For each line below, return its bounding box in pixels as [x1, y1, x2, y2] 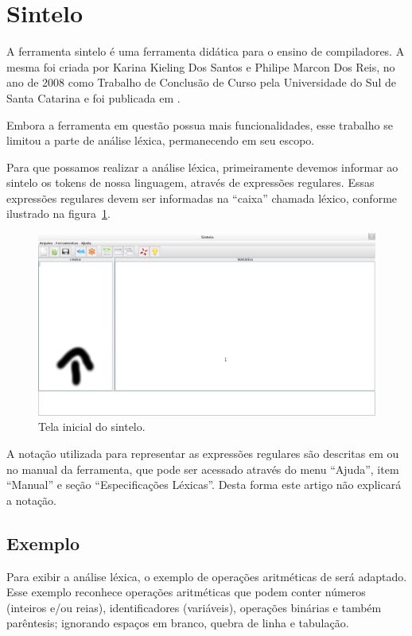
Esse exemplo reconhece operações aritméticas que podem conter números [6, 584, 366, 600]
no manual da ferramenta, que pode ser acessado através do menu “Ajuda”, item [6, 460, 399, 477]
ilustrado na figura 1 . [6, 205, 111, 222]
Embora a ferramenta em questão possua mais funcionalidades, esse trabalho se [6, 116, 393, 133]
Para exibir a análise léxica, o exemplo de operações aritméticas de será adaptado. [6, 568, 407, 584]
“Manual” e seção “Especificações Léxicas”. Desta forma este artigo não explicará [6, 476, 402, 493]
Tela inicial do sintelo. [38, 418, 146, 435]
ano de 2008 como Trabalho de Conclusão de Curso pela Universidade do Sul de [6, 74, 396, 91]
